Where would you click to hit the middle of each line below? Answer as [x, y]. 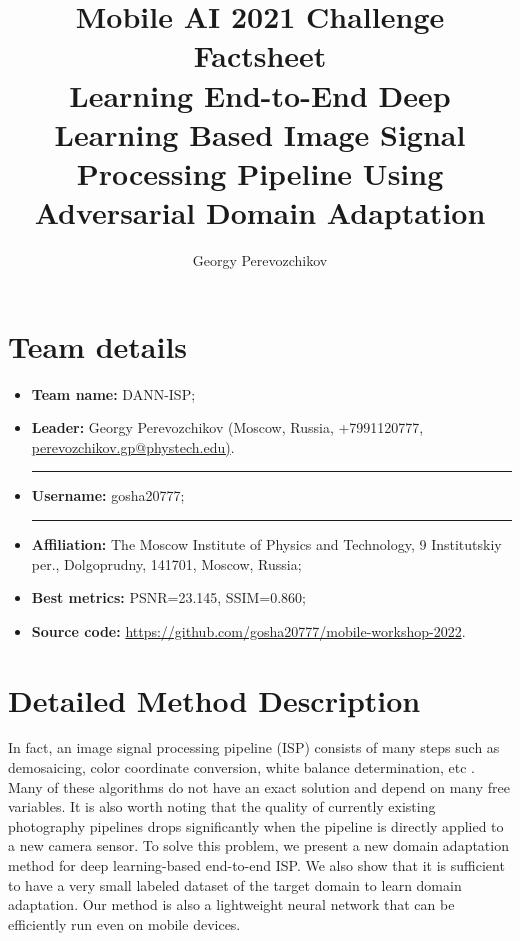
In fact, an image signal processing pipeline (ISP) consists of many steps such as [254, 747]
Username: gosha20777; [108, 495]
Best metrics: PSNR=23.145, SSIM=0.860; [168, 597]
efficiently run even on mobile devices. [124, 923]
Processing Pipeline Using [260, 172]
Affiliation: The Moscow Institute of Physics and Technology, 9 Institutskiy [266, 543]
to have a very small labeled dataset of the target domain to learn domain [235, 884]
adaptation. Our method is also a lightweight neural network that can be [231, 904]
